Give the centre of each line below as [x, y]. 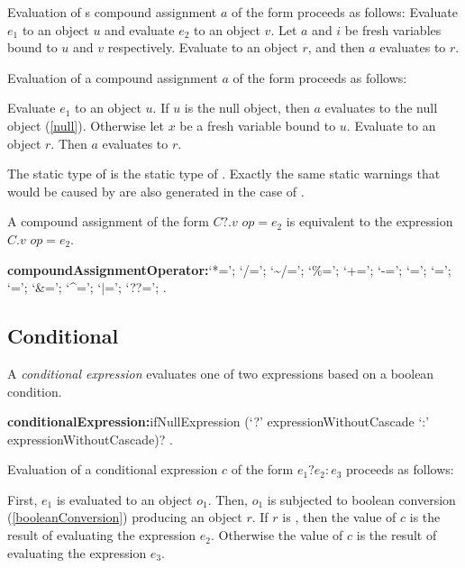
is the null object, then [247, 108]
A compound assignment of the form [108, 221]
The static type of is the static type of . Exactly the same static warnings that [224, 174]
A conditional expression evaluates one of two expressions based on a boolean [221, 373]
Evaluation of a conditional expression [113, 469]
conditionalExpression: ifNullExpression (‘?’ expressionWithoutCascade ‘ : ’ [219, 421]
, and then [336, 47]
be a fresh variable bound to [258, 125]
